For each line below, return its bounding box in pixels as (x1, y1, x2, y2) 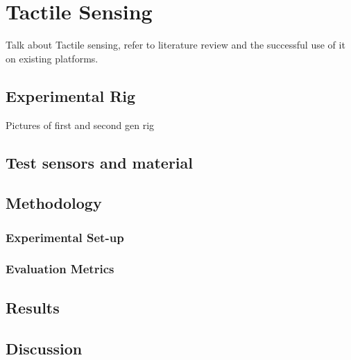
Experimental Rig (6, 85, 136, 106)
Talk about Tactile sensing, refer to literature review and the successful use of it (6, 37, 345, 52)
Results (6, 296, 60, 318)
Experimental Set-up (6, 228, 124, 246)
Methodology (6, 192, 102, 214)
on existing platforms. (6, 51, 99, 65)
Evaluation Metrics (6, 260, 114, 277)
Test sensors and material (6, 151, 193, 173)
